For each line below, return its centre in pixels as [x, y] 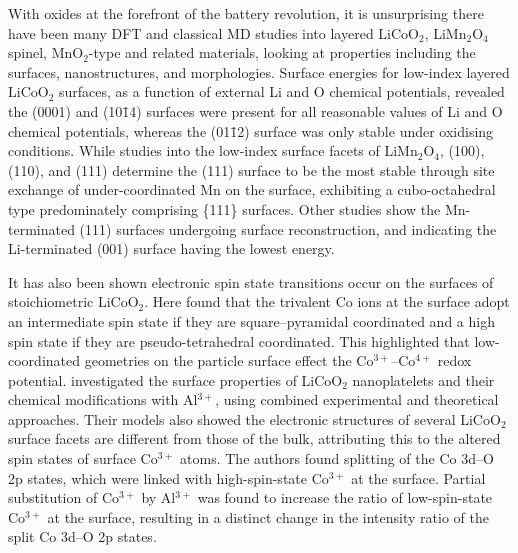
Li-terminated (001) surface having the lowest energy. [171, 248]
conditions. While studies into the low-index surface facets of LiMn [213, 150]
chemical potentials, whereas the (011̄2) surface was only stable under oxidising [251, 130]
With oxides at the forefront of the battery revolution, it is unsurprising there [246, 13]
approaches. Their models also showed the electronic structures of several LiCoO [254, 418]
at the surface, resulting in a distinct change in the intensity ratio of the [268, 516]
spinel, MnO [46, 52]
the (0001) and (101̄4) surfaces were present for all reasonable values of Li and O [255, 110]
